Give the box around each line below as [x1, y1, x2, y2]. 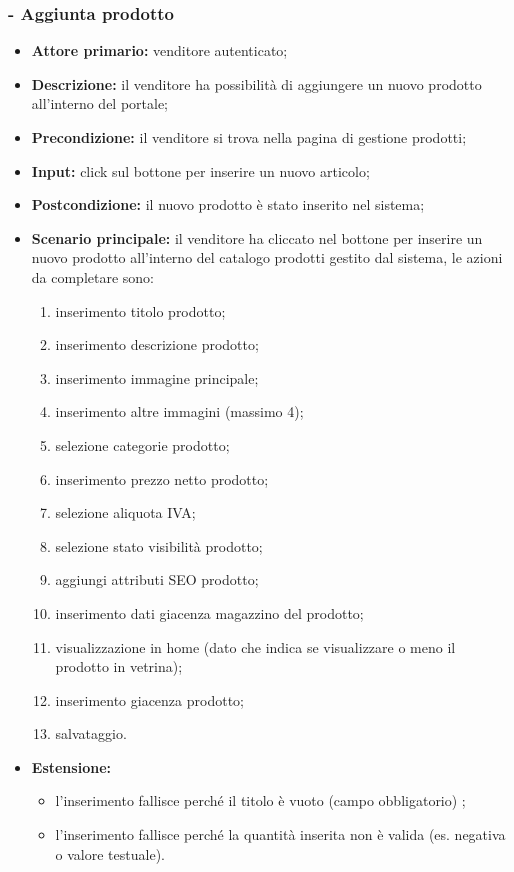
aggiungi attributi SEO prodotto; [55, 569, 259, 590]
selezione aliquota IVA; [55, 502, 196, 523]
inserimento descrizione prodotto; [55, 334, 259, 355]
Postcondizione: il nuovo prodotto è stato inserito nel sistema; [31, 194, 425, 215]
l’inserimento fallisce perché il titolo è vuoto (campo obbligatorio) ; [55, 790, 466, 811]
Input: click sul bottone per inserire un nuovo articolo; [31, 160, 370, 181]
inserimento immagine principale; [55, 367, 259, 388]
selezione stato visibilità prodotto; [55, 535, 263, 556]
